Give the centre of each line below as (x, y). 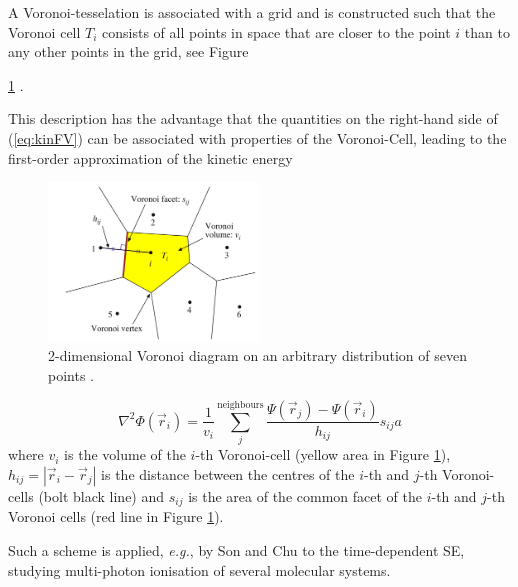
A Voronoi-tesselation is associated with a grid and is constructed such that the (252, 12)
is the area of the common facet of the (305, 495)
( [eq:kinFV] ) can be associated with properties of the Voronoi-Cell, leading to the (257, 137)
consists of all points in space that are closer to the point (276, 31)
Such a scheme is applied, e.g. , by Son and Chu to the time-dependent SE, (236, 549)
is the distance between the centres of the (228, 473)
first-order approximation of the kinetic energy (150, 157)
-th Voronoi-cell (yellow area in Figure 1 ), (323, 454)
